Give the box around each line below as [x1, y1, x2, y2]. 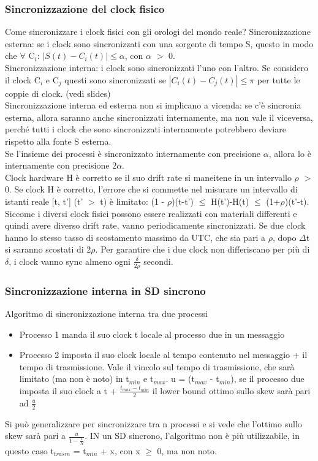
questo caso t [5, 444, 54, 457]
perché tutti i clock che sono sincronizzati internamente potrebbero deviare [5, 123, 286, 135]
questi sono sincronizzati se [64, 73, 166, 86]
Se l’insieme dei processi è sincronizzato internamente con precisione [5, 147, 260, 159]
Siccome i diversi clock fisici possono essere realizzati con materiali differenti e [5, 207, 297, 219]
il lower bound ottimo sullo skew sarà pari [152, 384, 311, 397]
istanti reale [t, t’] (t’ [5, 194, 83, 207]
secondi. [143, 254, 173, 267]
